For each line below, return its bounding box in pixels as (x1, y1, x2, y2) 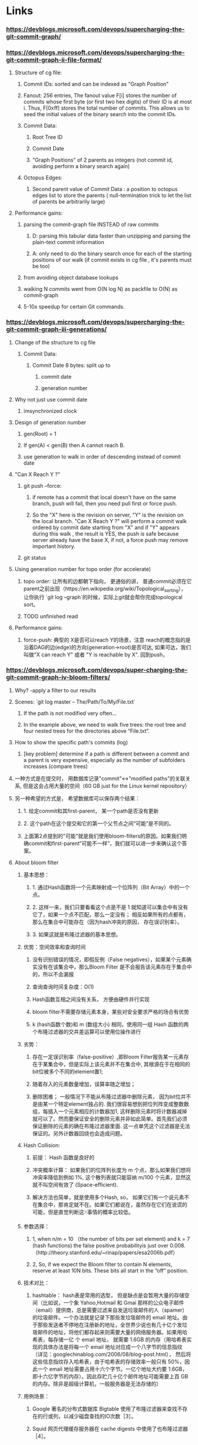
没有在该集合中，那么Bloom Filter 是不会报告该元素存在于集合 (37, 963, 187, 970)
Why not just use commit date (14, 396, 87, 403)
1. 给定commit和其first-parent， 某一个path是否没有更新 (23, 807, 159, 815)
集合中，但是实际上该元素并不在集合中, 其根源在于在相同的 (48, 1060, 190, 1068)
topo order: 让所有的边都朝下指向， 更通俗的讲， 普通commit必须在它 (23, 577, 192, 584)
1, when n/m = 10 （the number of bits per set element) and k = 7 (32, 1235, 190, 1242)
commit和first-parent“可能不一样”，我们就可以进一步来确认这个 (28, 839, 182, 847)
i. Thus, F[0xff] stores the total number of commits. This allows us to (23, 104, 190, 111)
